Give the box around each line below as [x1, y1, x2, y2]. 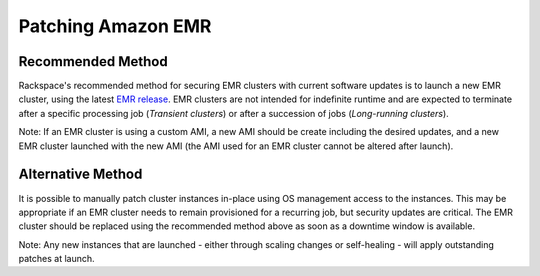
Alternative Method [18, 166, 143, 183]
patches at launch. [18, 253, 95, 265]
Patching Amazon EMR [18, 15, 212, 37]
